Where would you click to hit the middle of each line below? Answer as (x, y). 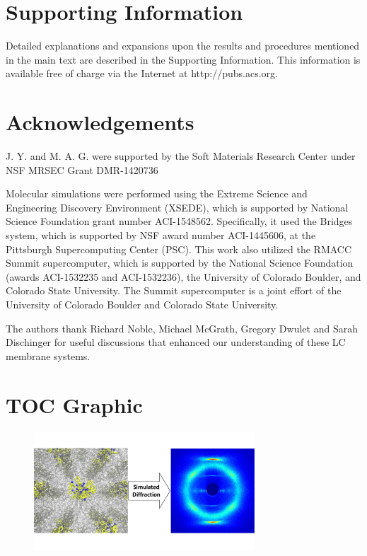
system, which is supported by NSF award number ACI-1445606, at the (161, 235)
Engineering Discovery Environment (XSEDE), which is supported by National (177, 207)
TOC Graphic (74, 404)
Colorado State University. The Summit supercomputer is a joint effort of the (174, 290)
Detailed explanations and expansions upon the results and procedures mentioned (183, 46)
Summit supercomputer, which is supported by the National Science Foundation (180, 263)
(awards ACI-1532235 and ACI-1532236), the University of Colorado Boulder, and (183, 276)
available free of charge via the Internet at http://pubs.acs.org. (142, 73)
